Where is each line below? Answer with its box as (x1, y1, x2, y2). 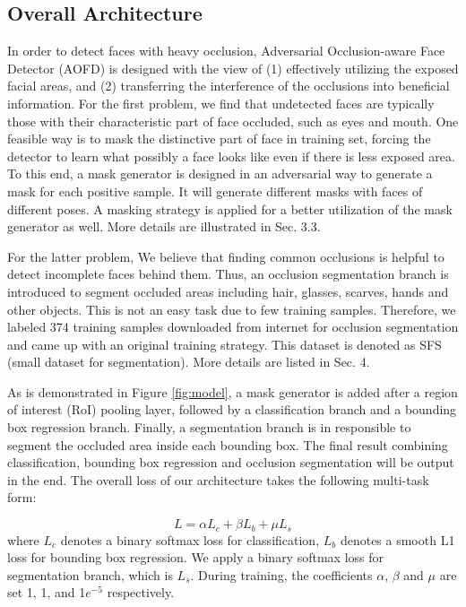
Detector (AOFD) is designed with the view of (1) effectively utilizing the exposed (7, 58, 459, 77)
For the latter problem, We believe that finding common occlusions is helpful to (7, 247, 444, 265)
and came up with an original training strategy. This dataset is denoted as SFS (7, 334, 442, 353)
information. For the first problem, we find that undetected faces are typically (7, 93, 435, 112)
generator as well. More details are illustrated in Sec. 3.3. (7, 217, 321, 236)
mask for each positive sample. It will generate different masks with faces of (7, 181, 423, 200)
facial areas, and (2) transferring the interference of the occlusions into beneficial (7, 76, 450, 95)
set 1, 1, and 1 (7, 583, 86, 602)
